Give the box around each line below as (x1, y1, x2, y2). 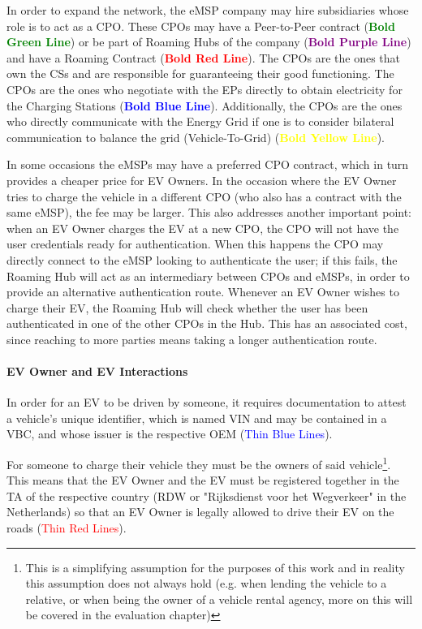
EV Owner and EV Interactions (6, 363, 188, 380)
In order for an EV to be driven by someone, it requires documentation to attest (6, 394, 407, 411)
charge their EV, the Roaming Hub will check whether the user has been (6, 299, 368, 316)
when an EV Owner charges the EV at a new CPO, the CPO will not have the (6, 219, 399, 236)
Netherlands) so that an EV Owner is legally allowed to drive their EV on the (6, 503, 394, 520)
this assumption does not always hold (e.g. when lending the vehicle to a (25, 575, 387, 592)
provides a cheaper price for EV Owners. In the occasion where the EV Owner (6, 171, 397, 188)
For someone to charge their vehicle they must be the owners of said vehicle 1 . (6, 454, 391, 472)
